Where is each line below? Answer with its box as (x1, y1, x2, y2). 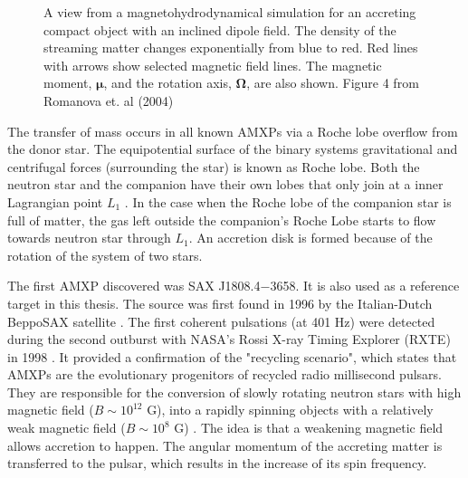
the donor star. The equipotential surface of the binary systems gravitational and (7, 139, 458, 158)
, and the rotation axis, (103, 73, 232, 92)
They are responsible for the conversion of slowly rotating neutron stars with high (7, 382, 462, 401)
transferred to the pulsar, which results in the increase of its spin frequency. (7, 454, 427, 473)
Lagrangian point (7, 192, 103, 211)
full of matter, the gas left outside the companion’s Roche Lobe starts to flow (7, 210, 436, 229)
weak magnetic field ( (7, 418, 126, 437)
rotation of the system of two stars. (7, 245, 203, 264)
